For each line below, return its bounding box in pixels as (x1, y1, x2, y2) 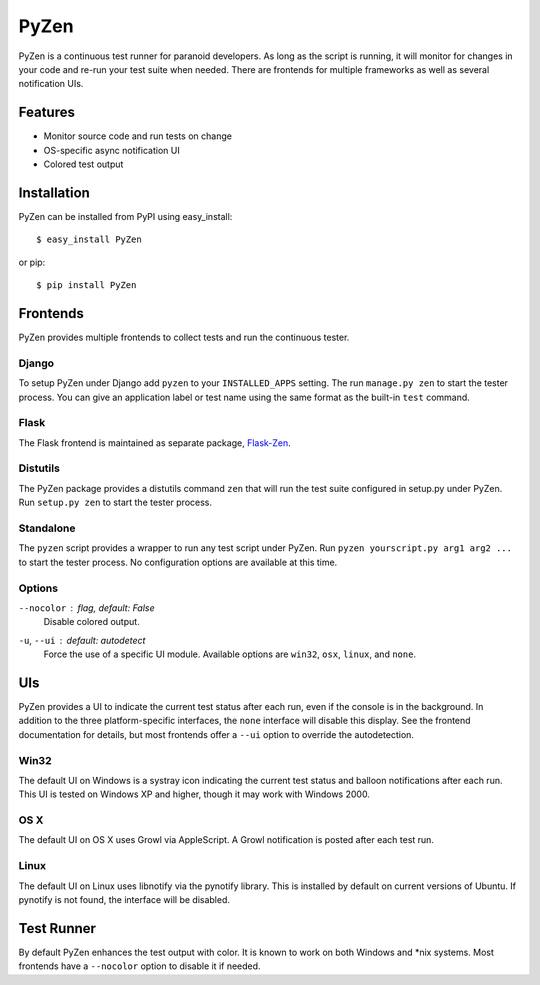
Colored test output (43, 158, 124, 170)
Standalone (18, 521, 76, 535)
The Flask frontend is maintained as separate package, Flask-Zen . (18, 436, 292, 449)
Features (18, 104, 75, 121)
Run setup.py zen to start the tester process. (18, 496, 213, 509)
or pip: (18, 256, 46, 268)
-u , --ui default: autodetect (18, 634, 146, 646)
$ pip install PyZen (36, 280, 137, 291)
